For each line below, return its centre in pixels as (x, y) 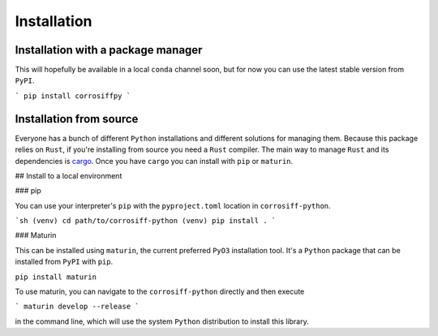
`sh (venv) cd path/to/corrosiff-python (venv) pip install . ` (146, 221)
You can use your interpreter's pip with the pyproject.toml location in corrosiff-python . (173, 205)
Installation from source (77, 119)
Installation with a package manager (109, 50)
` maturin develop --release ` (77, 307)
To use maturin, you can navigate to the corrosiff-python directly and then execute (160, 291)
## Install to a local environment (69, 175)
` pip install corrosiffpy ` (73, 96)
